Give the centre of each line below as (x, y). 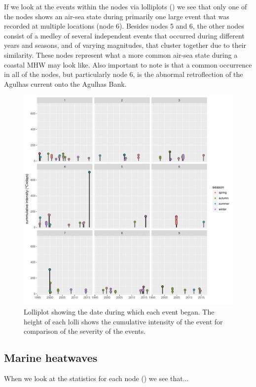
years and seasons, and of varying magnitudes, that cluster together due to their (125, 45)
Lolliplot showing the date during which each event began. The (119, 311)
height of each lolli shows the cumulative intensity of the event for (123, 321)
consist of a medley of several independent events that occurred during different (124, 35)
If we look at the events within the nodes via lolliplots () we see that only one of (126, 6)
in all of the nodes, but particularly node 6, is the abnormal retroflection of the (124, 74)
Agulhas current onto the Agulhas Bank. (65, 84)
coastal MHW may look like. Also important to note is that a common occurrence (128, 64)
